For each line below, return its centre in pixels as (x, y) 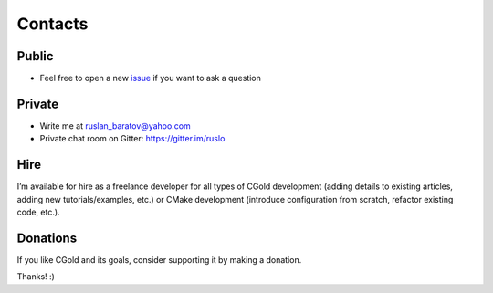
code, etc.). (38, 212)
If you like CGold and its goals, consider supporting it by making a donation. (159, 259)
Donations (47, 238)
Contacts (52, 24)
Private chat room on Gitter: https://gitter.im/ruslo (132, 139)
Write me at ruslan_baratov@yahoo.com (115, 126)
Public (35, 56)
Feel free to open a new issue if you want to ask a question (151, 78)
